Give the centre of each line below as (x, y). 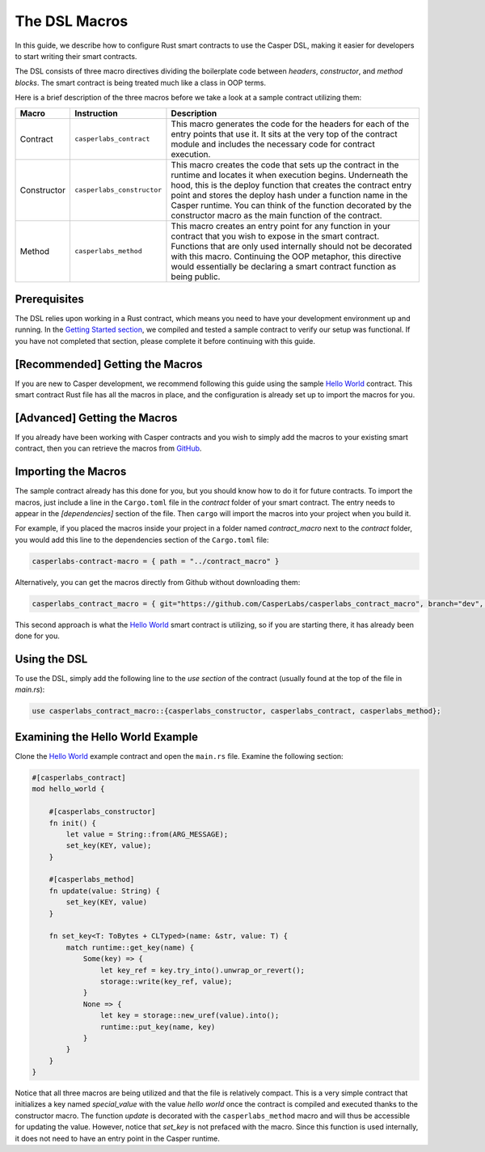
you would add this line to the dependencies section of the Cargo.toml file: (142, 540)
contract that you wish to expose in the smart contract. (275, 236)
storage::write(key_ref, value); (166, 981)
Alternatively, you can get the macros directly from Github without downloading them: (158, 582)
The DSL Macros (72, 21)
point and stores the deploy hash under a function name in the (289, 195)
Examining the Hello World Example (106, 737)
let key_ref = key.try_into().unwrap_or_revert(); (202, 970)
